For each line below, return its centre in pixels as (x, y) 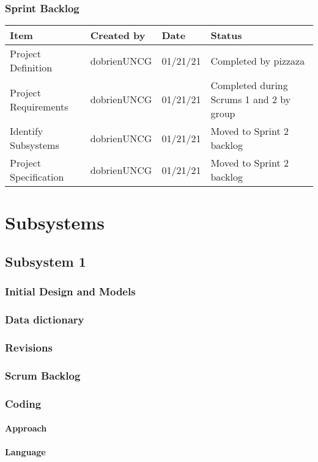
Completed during (249, 85)
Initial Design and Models (70, 291)
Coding (23, 403)
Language (25, 452)
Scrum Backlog (43, 375)
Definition (31, 68)
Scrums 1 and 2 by (251, 99)
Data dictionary (45, 319)
